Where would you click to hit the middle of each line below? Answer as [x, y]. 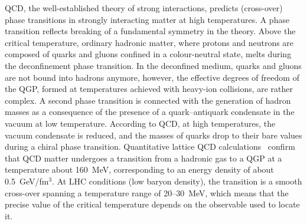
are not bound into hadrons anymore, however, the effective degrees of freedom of [152, 77]
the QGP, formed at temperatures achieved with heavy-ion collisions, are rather [149, 89]
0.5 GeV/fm [27, 181]
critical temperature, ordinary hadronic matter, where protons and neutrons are [149, 42]
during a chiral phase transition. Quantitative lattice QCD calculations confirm [150, 146]
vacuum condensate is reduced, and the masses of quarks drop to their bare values [153, 135]
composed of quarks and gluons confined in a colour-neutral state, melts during [148, 54]
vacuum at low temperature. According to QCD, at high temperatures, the [140, 123]
